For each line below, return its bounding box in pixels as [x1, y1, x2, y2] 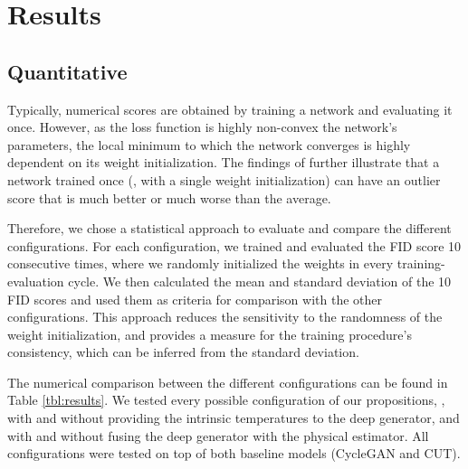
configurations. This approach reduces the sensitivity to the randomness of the [7, 307, 443, 326]
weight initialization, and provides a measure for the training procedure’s [7, 324, 412, 343]
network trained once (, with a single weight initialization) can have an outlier [7, 170, 441, 189]
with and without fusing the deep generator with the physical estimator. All [7, 426, 429, 445]
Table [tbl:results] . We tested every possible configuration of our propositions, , [7, 390, 445, 409]
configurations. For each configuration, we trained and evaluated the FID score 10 [7, 236, 462, 255]
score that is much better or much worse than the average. [7, 188, 331, 207]
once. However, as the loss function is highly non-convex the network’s [7, 117, 397, 136]
